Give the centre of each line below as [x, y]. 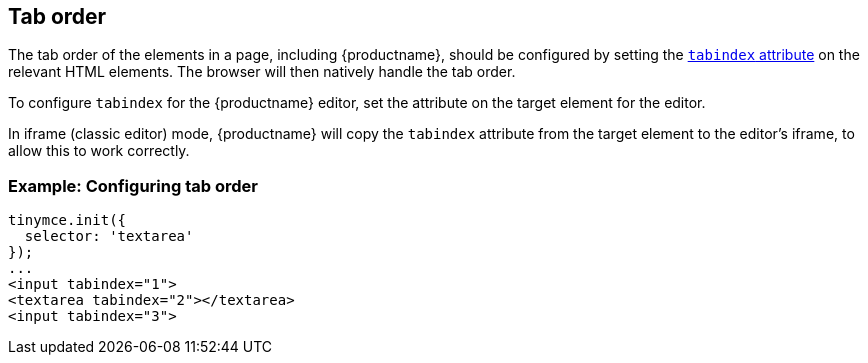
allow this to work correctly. [99, 151]
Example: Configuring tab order [133, 185]
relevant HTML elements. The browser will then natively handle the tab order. [262, 72]
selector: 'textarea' [109, 236]
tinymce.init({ [67, 220]
